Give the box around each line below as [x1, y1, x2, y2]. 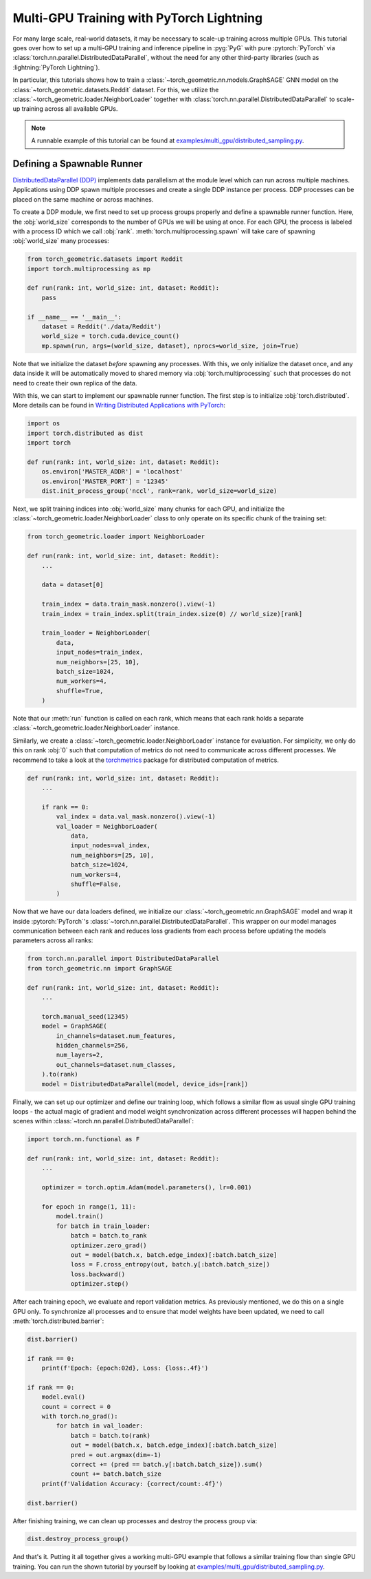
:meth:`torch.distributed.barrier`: [12, 1317, 104, 1325]
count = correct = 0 [41, 1403, 111, 1410]
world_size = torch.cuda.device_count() [41, 332, 180, 340]
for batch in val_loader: [56, 1422, 144, 1430]
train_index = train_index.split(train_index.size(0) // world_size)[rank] [41, 610, 303, 617]
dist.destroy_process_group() [27, 1535, 129, 1543]
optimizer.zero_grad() [70, 1241, 147, 1249]
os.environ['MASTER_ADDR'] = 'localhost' [41, 468, 183, 476]
